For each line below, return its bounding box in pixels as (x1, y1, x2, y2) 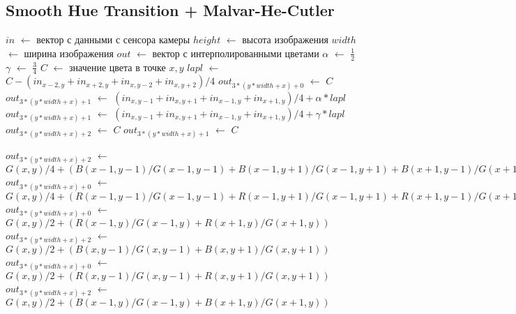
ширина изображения (24, 45, 114, 60)
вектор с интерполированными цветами (152, 45, 319, 60)
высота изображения (242, 32, 328, 47)
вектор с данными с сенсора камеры (36, 32, 190, 47)
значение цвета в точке (69, 59, 166, 74)
